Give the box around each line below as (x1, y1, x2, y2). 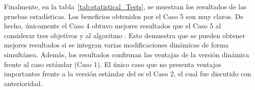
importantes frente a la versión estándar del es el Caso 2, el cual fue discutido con (4, 68, 252, 79)
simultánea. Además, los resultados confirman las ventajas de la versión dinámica (4, 49, 249, 59)
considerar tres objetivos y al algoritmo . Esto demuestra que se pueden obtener (4, 30, 245, 40)
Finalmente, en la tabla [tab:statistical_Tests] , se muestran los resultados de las (4, 1, 247, 11)
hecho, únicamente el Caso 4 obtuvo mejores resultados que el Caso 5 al (4, 21, 221, 31)
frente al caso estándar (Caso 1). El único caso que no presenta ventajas (4, 59, 221, 69)
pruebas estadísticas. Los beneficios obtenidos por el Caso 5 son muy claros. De (4, 11, 244, 21)
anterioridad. (4, 78, 43, 88)
